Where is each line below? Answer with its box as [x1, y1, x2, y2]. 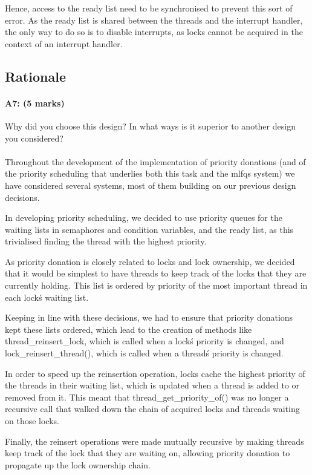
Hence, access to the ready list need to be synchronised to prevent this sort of [5, 2, 293, 14]
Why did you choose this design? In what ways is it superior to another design [5, 119, 296, 132]
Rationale [5, 67, 66, 85]
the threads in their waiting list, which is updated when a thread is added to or [5, 379, 299, 391]
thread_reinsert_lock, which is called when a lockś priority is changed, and [5, 335, 284, 347]
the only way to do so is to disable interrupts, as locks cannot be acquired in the [5, 25, 303, 38]
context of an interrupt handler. [5, 37, 123, 50]
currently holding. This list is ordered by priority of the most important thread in [5, 279, 308, 292]
